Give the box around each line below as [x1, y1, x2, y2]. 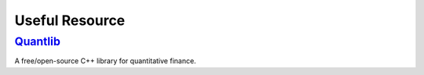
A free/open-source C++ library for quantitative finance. [14, 56, 196, 66]
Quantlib [14, 34, 60, 48]
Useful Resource [14, 12, 126, 29]
